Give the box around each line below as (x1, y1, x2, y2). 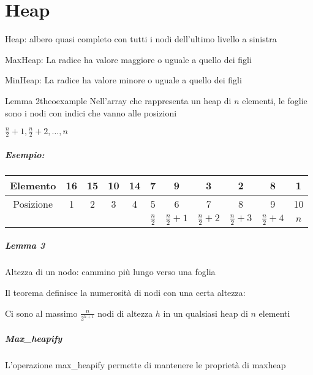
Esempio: (5, 148, 45, 161)
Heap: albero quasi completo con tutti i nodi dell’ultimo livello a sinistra (5, 32, 277, 45)
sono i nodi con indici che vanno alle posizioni (5, 106, 177, 119)
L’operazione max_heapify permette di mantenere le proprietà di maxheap (5, 358, 286, 371)
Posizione (13, 197, 53, 211)
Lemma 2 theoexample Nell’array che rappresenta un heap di (5, 94, 232, 107)
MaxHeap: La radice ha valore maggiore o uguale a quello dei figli (5, 53, 252, 66)
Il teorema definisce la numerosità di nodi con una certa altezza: (5, 286, 246, 298)
